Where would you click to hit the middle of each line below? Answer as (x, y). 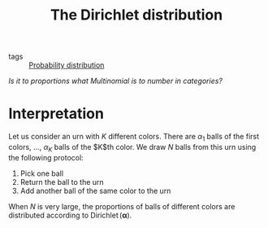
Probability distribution (67, 65)
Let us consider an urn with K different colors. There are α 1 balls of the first (134, 138)
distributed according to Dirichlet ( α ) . (70, 215)
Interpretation (56, 114)
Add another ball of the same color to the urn (95, 191)
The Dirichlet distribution (136, 15)
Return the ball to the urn (62, 182)
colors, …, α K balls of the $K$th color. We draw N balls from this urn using (132, 148)
